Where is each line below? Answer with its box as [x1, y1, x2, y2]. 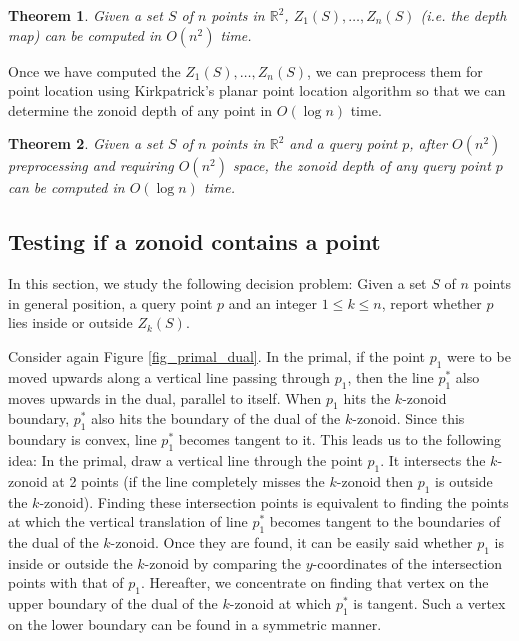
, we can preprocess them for [307, 60, 483, 81]
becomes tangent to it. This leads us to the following [178, 429, 502, 450]
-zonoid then [336, 470, 414, 491]
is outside [435, 470, 493, 491]
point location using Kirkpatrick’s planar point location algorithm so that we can [8, 80, 506, 101]
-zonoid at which [229, 593, 332, 614]
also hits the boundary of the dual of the [91, 408, 341, 429]
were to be [447, 345, 511, 366]
